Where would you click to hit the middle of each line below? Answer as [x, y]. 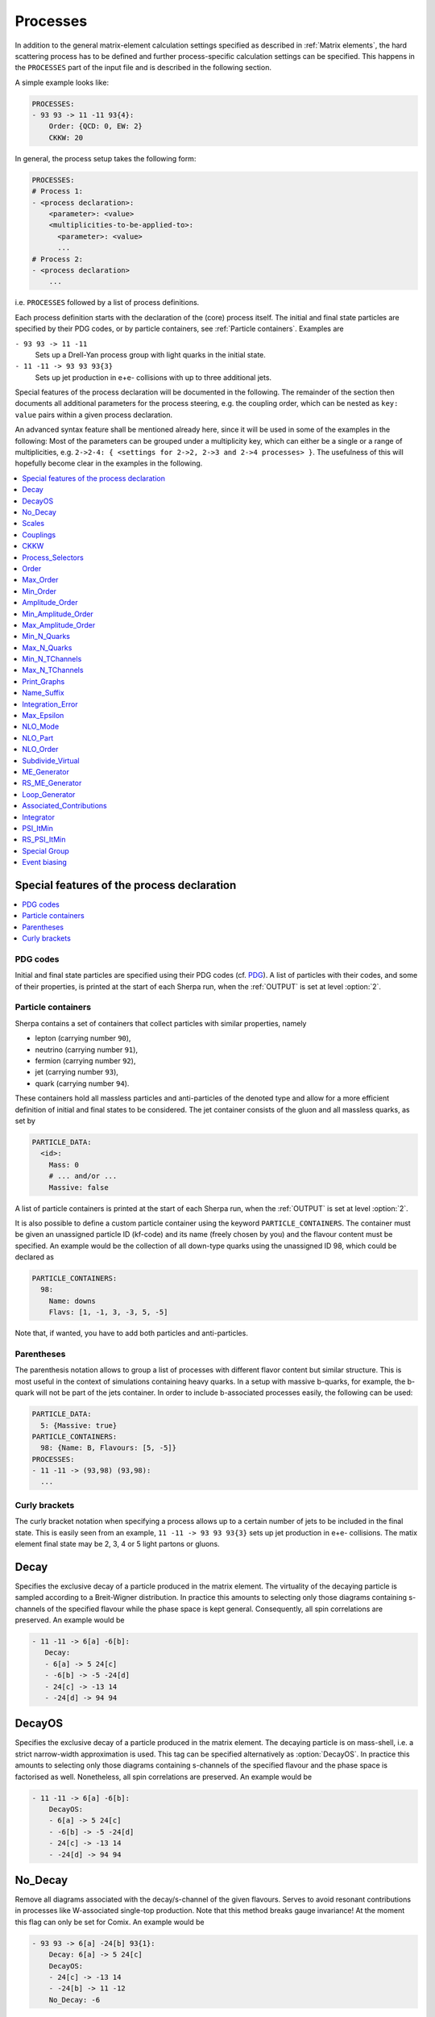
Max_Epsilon [43, 716]
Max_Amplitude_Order [59, 624]
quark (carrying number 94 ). [82, 1083]
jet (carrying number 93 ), [77, 1072]
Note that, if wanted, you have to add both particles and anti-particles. [132, 1333]
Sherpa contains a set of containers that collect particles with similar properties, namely [161, 1023]
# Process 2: [58, 259]
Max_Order [40, 580]
